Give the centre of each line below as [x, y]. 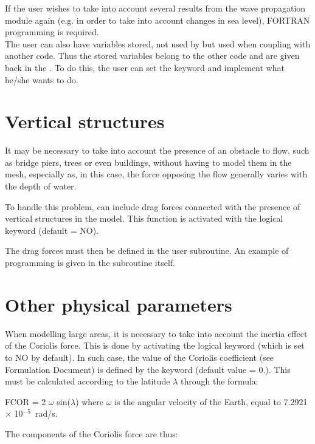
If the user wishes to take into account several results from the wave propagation [155, 8]
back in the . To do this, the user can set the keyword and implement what [145, 67]
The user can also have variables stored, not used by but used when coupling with [158, 43]
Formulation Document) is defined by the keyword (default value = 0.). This [148, 369]
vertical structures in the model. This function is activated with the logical [144, 218]
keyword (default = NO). [52, 230]
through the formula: [220, 381]
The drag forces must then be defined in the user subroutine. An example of [147, 251]
